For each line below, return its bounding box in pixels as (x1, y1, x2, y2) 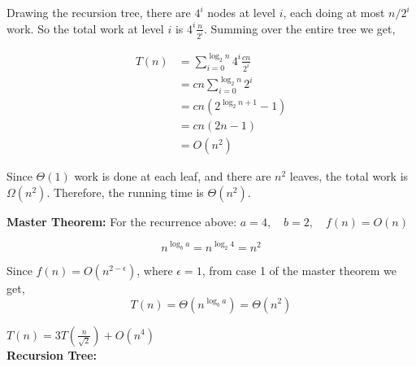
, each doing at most (283, 4, 385, 20)
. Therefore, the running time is (46, 183, 204, 200)
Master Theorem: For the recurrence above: (6, 212, 237, 229)
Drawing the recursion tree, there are (6, 4, 191, 20)
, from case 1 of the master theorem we (201, 261, 397, 278)
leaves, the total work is (289, 168, 409, 185)
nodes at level (207, 4, 276, 20)
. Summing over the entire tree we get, (204, 20, 396, 37)
